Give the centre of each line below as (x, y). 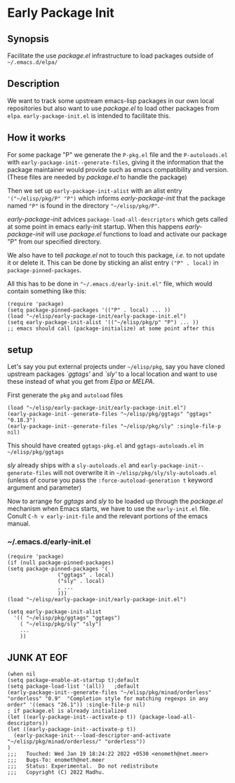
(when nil (22, 674)
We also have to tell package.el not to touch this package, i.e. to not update (116, 255)
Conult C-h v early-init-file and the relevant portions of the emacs (108, 516)
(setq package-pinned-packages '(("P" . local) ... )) (89, 310)
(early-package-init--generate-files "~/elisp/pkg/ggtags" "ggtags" (109, 414)
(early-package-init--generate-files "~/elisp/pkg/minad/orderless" (109, 692)
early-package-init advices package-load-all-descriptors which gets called (117, 219)
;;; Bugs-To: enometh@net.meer (56, 760)
